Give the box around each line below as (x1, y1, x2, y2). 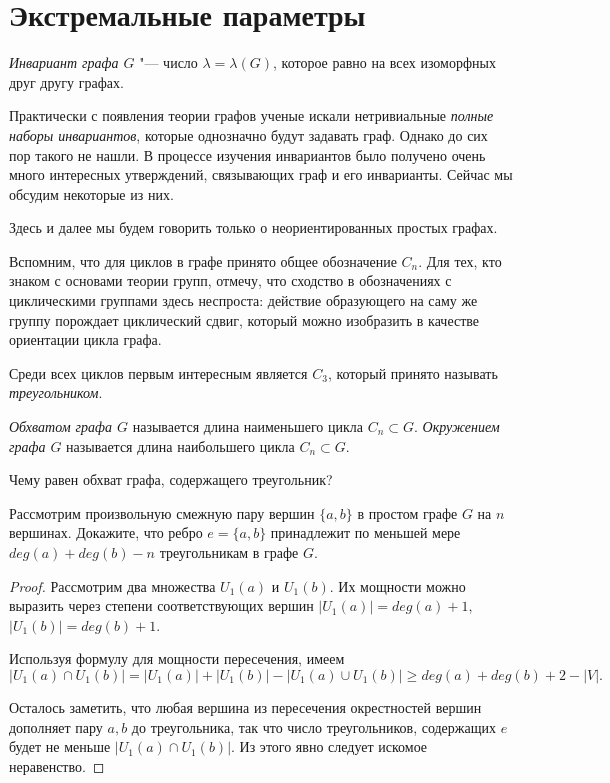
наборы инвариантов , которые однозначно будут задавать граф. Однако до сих (9, 124, 488, 145)
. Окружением (413, 416, 500, 437)
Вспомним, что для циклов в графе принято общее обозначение (9, 250, 397, 271)
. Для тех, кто (418, 250, 502, 271)
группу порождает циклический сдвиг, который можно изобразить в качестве (9, 309, 480, 330)
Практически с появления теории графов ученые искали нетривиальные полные (9, 105, 494, 126)
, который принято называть (327, 362, 498, 383)
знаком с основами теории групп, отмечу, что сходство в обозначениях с (9, 270, 452, 291)
